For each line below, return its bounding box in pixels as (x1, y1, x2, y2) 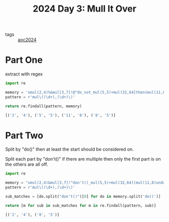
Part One (5, 54, 43, 66)
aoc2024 (18, 37, 37, 43)
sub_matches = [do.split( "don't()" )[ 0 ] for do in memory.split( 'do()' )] (5, 194, 161, 199)
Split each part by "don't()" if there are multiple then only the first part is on (5, 156, 161, 162)
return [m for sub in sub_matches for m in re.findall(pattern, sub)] (5, 203, 156, 208)
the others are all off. (5, 162, 49, 168)
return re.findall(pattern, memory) (5, 104, 82, 109)
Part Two (5, 129, 44, 141)
